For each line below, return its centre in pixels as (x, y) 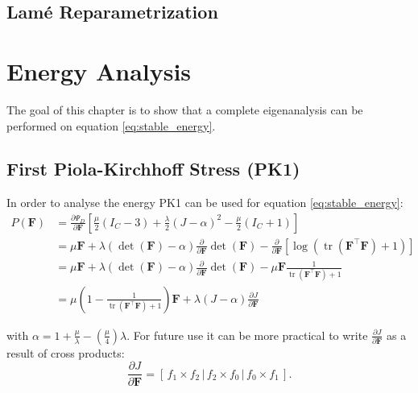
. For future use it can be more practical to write (247, 335)
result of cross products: (66, 352)
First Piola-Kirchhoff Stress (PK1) (153, 169)
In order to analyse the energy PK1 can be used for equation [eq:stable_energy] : (205, 203)
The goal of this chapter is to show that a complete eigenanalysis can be (185, 109)
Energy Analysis (99, 70)
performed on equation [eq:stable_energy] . (111, 125)
